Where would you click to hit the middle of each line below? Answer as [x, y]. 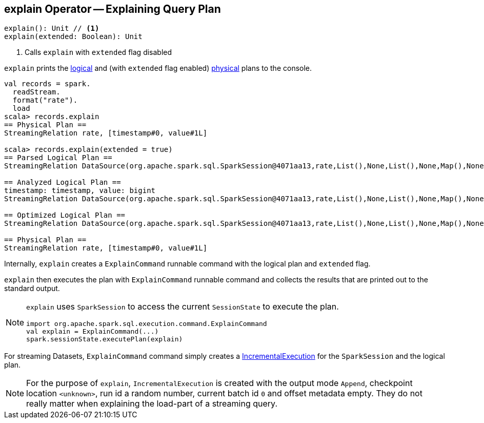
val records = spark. [47, 84]
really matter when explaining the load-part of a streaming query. [152, 404]
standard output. [32, 289]
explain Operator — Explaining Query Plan [113, 9]
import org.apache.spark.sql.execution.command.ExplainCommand [147, 324]
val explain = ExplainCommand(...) [93, 332]
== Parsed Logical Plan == [58, 158]
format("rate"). [45, 100]
